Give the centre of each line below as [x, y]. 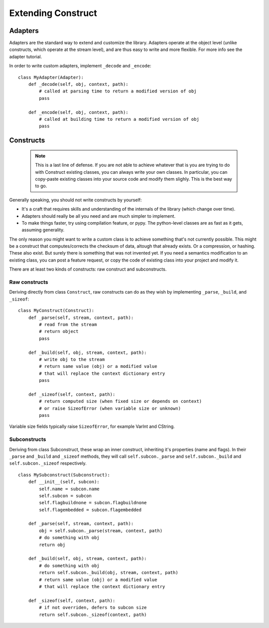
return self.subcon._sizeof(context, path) [93, 615]
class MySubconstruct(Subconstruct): [64, 475]
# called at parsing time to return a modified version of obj [118, 91]
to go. [41, 186]
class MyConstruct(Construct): [56, 311]
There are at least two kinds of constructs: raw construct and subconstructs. [88, 269]
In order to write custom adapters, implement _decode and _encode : [80, 66]
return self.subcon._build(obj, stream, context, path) [109, 573]
